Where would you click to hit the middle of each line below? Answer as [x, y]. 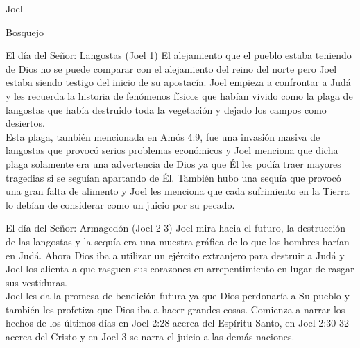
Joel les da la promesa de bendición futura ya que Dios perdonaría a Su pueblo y [178, 296]
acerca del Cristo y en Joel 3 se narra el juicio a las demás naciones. [150, 337]
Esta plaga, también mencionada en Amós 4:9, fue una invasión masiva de [163, 136]
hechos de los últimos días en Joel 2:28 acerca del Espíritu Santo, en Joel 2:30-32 [177, 323]
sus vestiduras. [37, 282]
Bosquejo [25, 32]
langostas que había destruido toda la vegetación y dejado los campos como [166, 109]
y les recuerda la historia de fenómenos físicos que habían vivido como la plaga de [179, 95]
